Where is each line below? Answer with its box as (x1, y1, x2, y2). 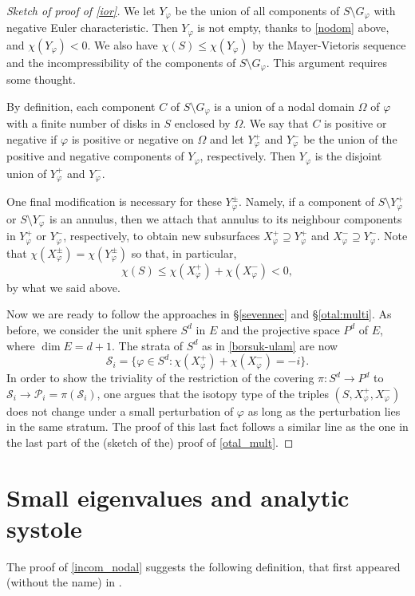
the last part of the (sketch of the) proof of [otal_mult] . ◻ (6, 433, 294, 450)
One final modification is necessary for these (6, 193, 222, 210)
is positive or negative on (71, 131, 194, 147)
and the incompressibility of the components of (6, 53, 236, 70)
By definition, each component (6, 97, 156, 114)
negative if (6, 131, 57, 147)
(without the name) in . (6, 574, 122, 590)
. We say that (243, 115, 309, 132)
